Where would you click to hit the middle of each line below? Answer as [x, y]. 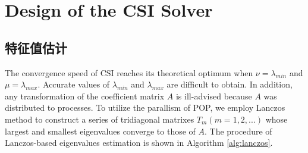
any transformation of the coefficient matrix [85, 96]
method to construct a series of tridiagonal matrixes [100, 119]
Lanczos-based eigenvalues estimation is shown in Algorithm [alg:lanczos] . [139, 143]
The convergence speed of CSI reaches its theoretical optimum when [129, 72]
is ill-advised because [214, 96]
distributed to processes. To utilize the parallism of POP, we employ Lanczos [145, 107]
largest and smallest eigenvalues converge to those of [100, 131]
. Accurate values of [74, 84]
